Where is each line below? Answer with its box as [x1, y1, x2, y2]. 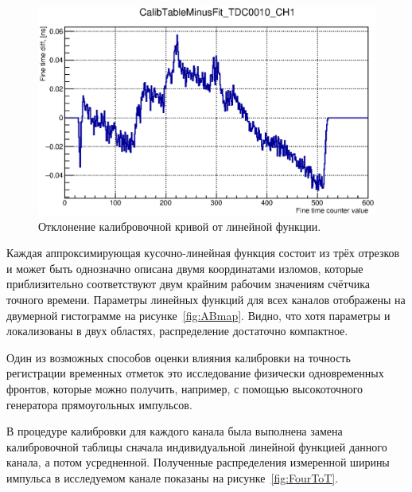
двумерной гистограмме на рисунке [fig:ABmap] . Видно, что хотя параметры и [6, 307, 391, 323]
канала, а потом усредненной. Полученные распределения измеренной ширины [6, 454, 390, 471]
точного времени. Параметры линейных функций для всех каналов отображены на [6, 291, 406, 308]
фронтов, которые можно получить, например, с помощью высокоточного [6, 381, 363, 397]
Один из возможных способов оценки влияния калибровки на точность [6, 349, 351, 365]
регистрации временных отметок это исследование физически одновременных [6, 365, 384, 381]
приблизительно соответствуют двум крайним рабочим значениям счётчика [6, 275, 370, 292]
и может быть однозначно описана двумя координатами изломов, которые [6, 260, 363, 276]
